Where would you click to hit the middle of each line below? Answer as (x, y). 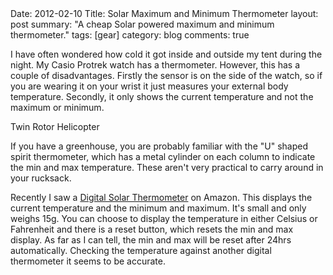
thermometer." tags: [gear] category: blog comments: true (130, 35)
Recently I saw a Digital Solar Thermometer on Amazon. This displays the (161, 197)
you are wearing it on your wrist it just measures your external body (149, 86)
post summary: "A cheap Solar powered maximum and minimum (142, 24)
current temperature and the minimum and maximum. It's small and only (158, 208)
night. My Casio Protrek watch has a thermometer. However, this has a (155, 65)
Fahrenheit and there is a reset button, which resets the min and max (152, 229)
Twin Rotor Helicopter (55, 126)
